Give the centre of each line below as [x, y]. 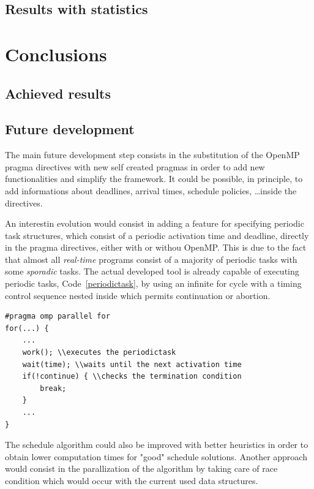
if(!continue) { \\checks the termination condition [132, 377]
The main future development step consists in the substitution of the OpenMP [152, 155]
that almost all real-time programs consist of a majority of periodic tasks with [151, 259]
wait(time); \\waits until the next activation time [132, 364]
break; [53, 388]
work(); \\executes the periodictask [99, 353]
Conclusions [56, 54]
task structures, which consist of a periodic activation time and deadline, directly [157, 235]
